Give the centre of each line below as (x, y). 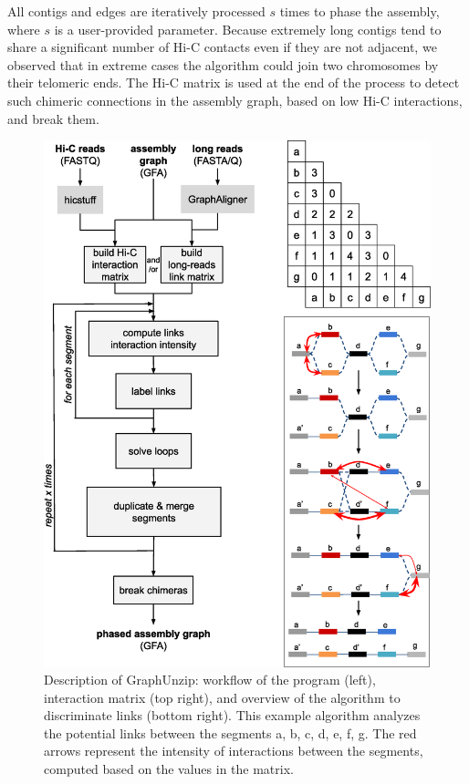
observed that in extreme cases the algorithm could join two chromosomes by (223, 64)
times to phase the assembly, (360, 11)
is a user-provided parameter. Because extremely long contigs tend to (248, 29)
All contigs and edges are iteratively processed (136, 11)
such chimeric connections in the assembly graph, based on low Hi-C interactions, (235, 100)
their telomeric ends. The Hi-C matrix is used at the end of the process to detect (234, 83)
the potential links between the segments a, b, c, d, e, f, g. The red (230, 732)
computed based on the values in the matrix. (169, 769)
